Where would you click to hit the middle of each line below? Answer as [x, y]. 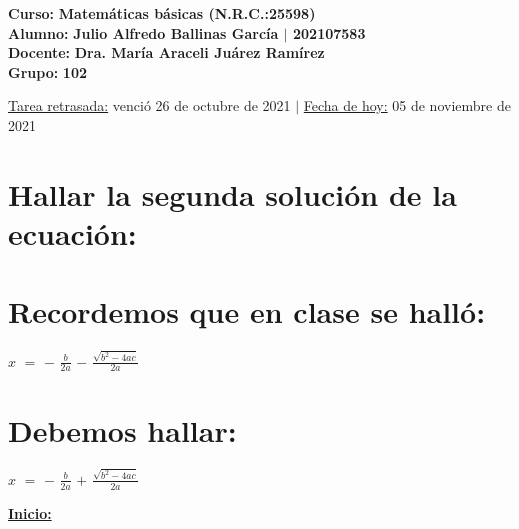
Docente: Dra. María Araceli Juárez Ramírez [166, 52]
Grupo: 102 [47, 71]
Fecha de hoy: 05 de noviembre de [407, 105]
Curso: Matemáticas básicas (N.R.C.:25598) [162, 13]
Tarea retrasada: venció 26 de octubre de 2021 [149, 105]
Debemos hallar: [122, 429]
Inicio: [30, 512]
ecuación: [72, 232]
